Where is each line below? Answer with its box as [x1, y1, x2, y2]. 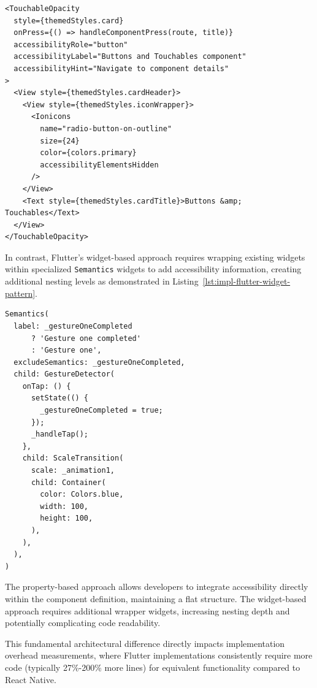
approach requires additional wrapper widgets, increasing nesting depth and [5, 604, 290, 617]
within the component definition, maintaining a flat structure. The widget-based [5, 592, 307, 605]
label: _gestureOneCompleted [13, 321, 132, 331]
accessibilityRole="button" [13, 40, 128, 49]
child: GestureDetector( [13, 370, 115, 379]
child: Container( [31, 478, 106, 487]
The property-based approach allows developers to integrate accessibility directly [5, 580, 308, 593]
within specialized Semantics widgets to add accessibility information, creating [5, 262, 302, 275]
